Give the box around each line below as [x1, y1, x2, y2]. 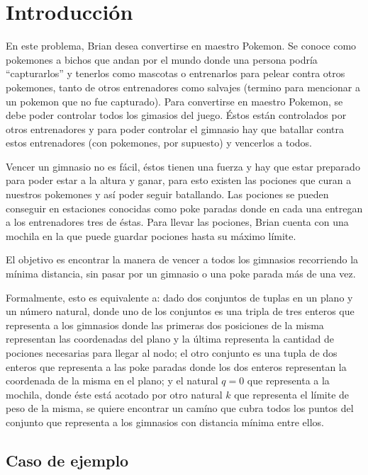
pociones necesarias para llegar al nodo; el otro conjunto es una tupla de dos [6, 345, 338, 360]
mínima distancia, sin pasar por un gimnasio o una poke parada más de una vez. [6, 266, 356, 281]
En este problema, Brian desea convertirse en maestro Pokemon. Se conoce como [6, 38, 357, 53]
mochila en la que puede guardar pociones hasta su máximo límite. [6, 228, 296, 243]
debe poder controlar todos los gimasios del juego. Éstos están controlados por [6, 108, 347, 122]
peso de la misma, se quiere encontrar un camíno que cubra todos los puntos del [6, 401, 354, 416]
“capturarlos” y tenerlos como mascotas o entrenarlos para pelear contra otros [6, 66, 345, 81]
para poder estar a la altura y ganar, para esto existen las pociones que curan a [6, 173, 352, 188]
